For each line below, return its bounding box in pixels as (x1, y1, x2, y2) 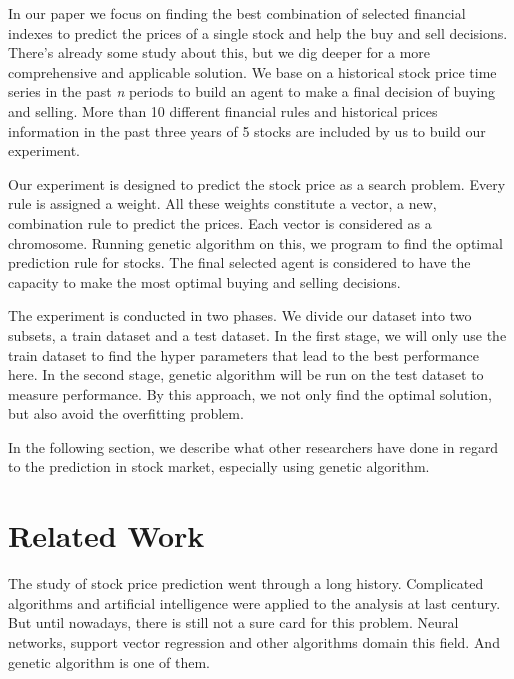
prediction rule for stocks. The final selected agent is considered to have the (8, 252, 471, 273)
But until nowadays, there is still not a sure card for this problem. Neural (8, 612, 459, 633)
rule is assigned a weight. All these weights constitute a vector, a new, (8, 193, 437, 214)
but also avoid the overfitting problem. (8, 403, 244, 424)
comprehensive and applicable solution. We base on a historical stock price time (8, 61, 497, 82)
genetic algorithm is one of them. (8, 651, 210, 672)
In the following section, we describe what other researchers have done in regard (8, 436, 499, 457)
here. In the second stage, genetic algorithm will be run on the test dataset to (8, 364, 484, 385)
